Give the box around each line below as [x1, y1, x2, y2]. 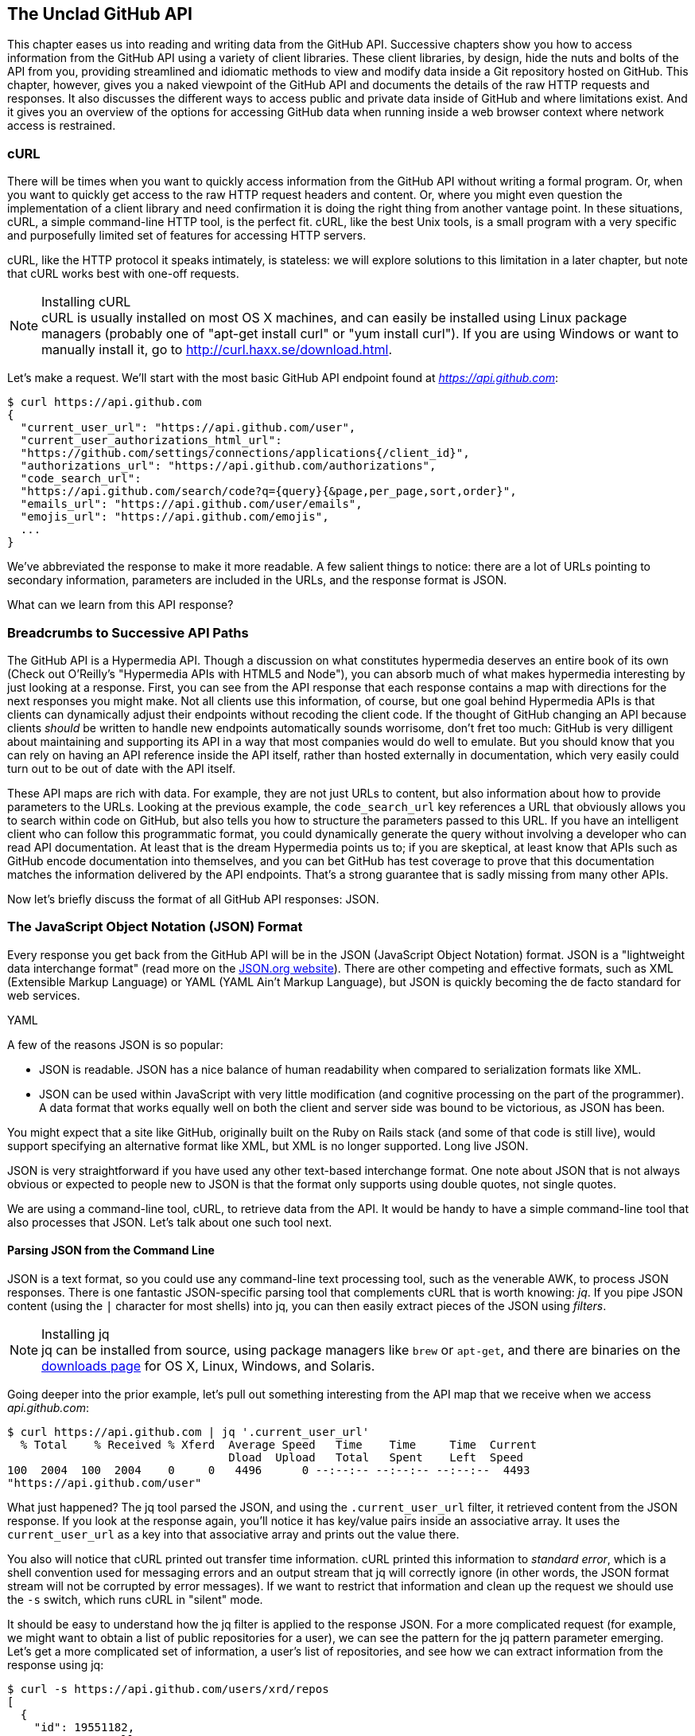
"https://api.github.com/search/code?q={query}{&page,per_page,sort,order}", [20, 485, 517, 498]
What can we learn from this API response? [7, 598, 234, 612]
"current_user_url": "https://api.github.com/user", [20, 421, 356, 435]
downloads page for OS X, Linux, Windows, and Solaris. [41, 1357, 375, 1374]
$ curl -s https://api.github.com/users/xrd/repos [7, 1682, 329, 1695]
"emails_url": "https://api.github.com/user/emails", [20, 497, 363, 511]
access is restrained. [7, 119, 116, 133]
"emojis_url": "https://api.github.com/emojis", [20, 510, 329, 524]
